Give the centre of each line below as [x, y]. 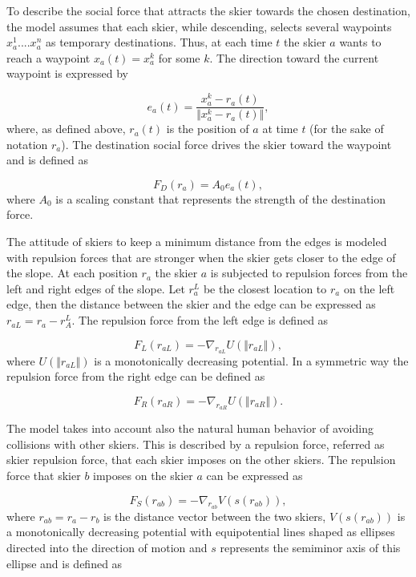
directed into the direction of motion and [107, 547]
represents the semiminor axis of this [310, 547]
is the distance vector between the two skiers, [215, 516]
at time [280, 129]
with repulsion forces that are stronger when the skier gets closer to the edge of [201, 257]
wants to [360, 42]
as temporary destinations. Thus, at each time [159, 42]
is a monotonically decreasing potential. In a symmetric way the [251, 360]
